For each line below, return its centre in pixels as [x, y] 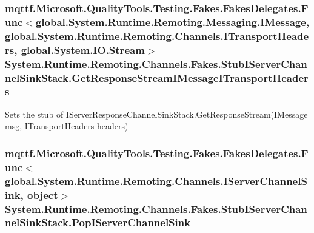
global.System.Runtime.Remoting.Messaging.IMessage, [172, 22]
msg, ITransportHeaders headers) [67, 126]
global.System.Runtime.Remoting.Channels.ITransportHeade [157, 35]
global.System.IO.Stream [83, 49]
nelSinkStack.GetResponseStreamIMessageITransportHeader [157, 77]
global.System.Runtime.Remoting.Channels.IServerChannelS [156, 181]
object [43, 194]
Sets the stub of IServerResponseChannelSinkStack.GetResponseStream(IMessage [156, 114]
